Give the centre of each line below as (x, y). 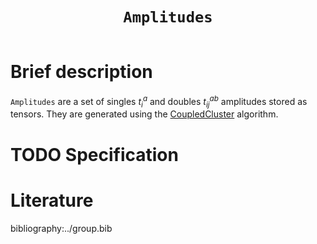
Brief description (81, 72)
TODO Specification (94, 154)
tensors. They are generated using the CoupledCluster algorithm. (144, 114)
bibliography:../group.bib (61, 228)
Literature (52, 200)
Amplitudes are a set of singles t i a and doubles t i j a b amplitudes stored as (159, 101)
